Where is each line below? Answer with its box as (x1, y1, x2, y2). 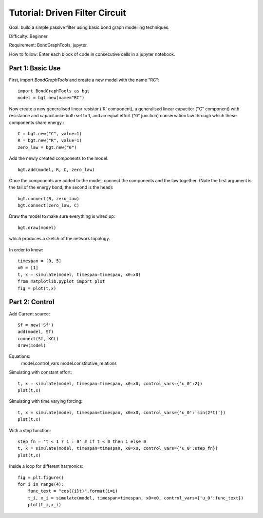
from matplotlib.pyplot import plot (18, 279, 105, 284)
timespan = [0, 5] (18, 258, 62, 264)
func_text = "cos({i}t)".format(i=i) (27, 488, 118, 494)
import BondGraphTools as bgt (18, 88, 90, 94)
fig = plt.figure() (18, 475, 64, 480)
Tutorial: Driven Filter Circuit (9, 7, 126, 18)
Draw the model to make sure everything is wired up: (9, 213, 115, 219)
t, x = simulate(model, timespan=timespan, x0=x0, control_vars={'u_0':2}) (18, 381, 203, 386)
